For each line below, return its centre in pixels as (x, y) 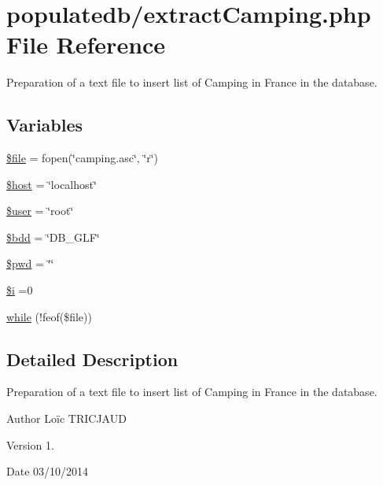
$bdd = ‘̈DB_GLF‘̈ (53, 237)
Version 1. (30, 444)
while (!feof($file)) (49, 316)
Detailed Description (92, 359)
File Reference (86, 44)
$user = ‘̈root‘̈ (40, 211)
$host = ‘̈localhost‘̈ (52, 184)
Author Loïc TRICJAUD (66, 418)
